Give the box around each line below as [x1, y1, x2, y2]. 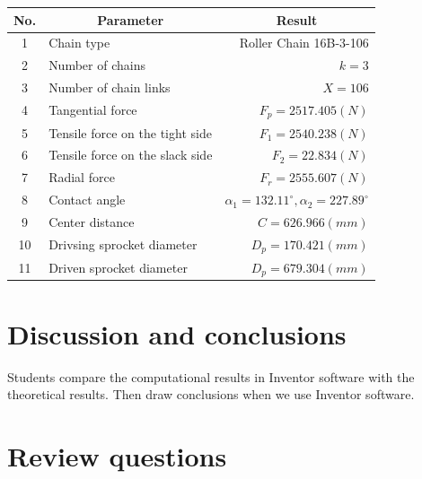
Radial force [48, 168, 115, 187]
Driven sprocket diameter [48, 257, 188, 276]
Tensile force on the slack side [48, 145, 213, 164]
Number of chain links [48, 78, 171, 97]
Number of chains [48, 56, 145, 74]
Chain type [48, 33, 110, 52]
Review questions [7, 437, 227, 474]
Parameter [97, 10, 164, 29]
